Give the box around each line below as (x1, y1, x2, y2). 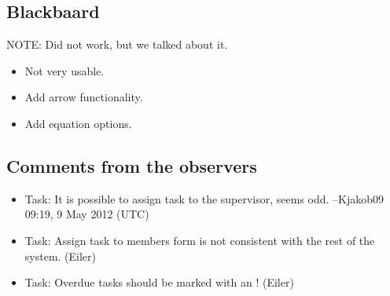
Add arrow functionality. (24, 89, 143, 105)
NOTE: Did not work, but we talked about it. (6, 36, 228, 53)
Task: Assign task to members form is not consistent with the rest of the (24, 232, 375, 248)
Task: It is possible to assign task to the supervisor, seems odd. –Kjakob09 (24, 190, 384, 206)
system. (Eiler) (24, 247, 97, 264)
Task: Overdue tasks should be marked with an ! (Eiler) (24, 274, 294, 291)
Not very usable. (24, 62, 105, 79)
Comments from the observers (6, 153, 257, 177)
